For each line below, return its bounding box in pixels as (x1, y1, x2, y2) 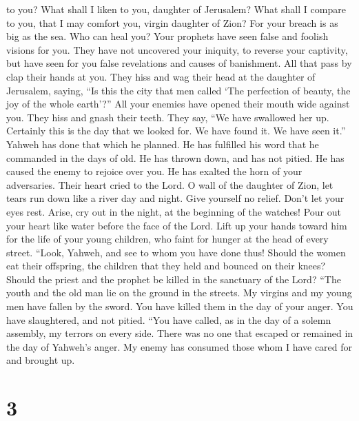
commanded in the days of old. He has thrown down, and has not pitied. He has (6, 150, 345, 165)
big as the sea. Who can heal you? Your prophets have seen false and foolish (6, 29, 329, 43)
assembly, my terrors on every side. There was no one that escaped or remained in (6, 326, 353, 340)
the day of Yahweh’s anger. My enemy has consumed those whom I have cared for (6, 339, 353, 353)
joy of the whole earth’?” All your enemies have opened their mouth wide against (6, 96, 350, 111)
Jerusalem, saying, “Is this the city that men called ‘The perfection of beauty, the (6, 83, 351, 97)
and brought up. (6, 353, 75, 367)
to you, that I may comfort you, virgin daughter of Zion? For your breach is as (6, 15, 338, 30)
